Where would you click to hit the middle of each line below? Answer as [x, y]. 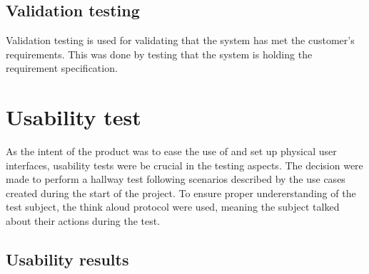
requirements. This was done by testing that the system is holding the [159, 54]
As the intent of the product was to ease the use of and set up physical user [171, 151]
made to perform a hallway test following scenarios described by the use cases [176, 179]
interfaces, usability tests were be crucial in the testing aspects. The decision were [184, 165]
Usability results [67, 259]
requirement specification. [62, 68]
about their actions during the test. [83, 221]
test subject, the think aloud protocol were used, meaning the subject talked [173, 207]
